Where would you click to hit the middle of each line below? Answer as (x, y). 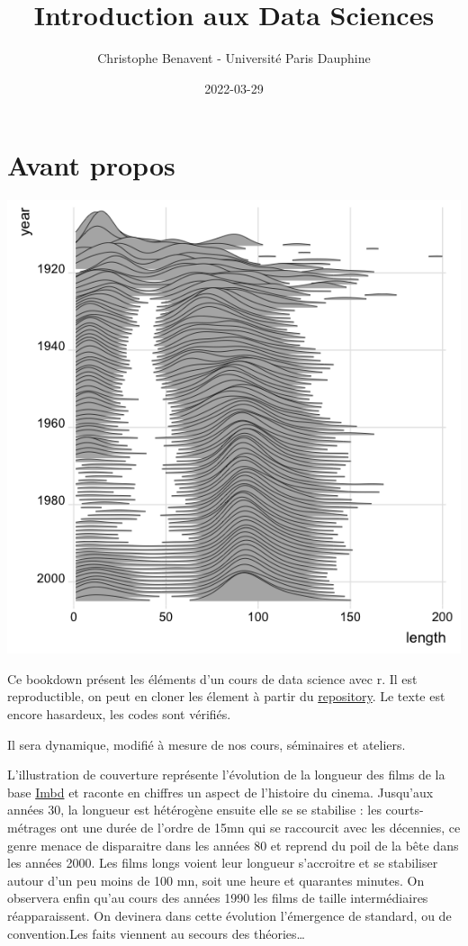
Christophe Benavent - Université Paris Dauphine (234, 58)
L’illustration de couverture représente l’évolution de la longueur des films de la (226, 775)
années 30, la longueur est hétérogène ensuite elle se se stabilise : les (194, 810)
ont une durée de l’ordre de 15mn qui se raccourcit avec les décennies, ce (261, 827)
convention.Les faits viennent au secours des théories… (156, 933)
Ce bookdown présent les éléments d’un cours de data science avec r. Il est (212, 678)
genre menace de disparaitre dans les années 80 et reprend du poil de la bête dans (233, 845)
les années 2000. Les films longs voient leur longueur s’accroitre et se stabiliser (223, 863)
